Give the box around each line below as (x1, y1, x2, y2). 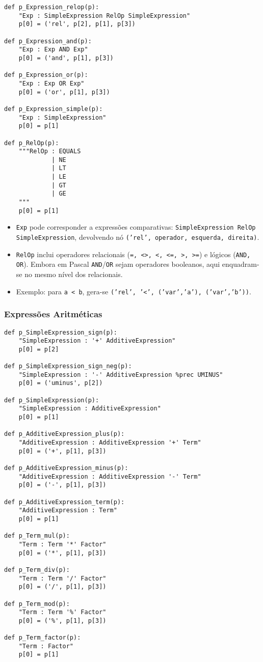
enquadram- (222, 259, 259, 269)
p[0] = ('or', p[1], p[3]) (18, 88, 110, 96)
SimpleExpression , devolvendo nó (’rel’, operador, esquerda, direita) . (16, 232, 259, 242)
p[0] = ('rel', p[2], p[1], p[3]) (18, 20, 136, 28)
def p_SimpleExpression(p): (4, 396, 99, 404)
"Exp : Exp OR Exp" (18, 79, 85, 87)
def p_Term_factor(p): (4, 634, 81, 642)
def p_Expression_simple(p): (4, 105, 103, 113)
